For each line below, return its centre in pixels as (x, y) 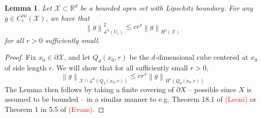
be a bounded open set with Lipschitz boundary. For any (167, 8)
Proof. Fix (20, 57)
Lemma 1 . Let (28, 8)
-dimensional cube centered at (201, 57)
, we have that (68, 17)
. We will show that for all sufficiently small (120, 67)
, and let (77, 57)
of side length (26, 67)
